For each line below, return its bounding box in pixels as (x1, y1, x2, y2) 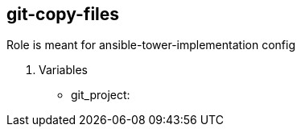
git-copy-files (6, 4, 120, 24)
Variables (39, 63, 88, 77)
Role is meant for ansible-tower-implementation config (6, 38, 295, 52)
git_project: (71, 88, 130, 102)
